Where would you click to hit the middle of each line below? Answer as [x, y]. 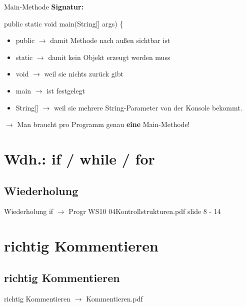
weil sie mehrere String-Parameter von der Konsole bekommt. [148, 107]
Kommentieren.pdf [114, 298]
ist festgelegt [66, 90]
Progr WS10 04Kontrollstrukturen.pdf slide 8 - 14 [145, 211]
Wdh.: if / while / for [79, 158]
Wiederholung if [29, 211]
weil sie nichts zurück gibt [84, 74]
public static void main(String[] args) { [64, 23]
